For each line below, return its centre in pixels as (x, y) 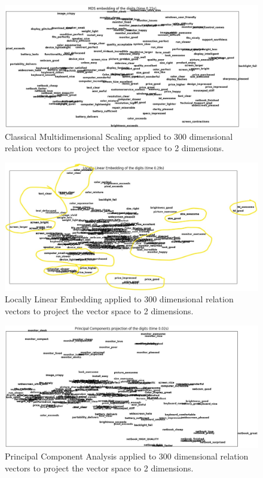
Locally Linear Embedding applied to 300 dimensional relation (119, 299)
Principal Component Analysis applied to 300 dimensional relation (127, 456)
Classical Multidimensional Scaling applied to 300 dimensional (119, 136)
